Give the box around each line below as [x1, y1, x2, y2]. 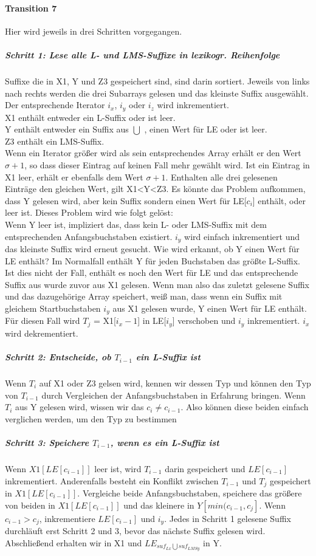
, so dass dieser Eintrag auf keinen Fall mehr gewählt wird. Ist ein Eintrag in [24, 158, 310, 171]
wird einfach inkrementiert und [184, 230, 300, 242]
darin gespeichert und [165, 462, 246, 475]
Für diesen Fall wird [5, 314, 80, 327]
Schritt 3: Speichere [5, 436, 89, 448]
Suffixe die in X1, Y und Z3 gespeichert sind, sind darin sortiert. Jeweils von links [5, 74, 310, 87]
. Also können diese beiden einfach [180, 400, 309, 413]
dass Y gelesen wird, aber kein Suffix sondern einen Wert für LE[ [5, 194, 247, 207]
